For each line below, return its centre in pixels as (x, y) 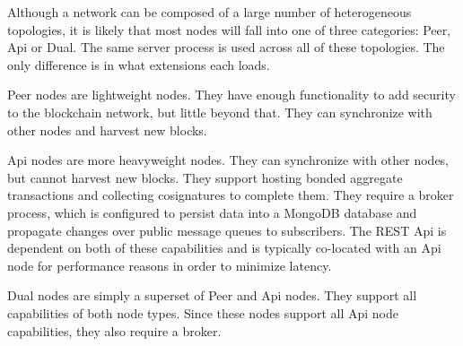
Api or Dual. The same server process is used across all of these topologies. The (226, 47)
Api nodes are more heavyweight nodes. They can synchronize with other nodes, (228, 160)
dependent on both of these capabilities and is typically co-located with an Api (224, 248)
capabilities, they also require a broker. (114, 330)
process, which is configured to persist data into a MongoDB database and (212, 212)
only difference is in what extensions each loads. (139, 64)
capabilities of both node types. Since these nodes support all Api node (203, 312)
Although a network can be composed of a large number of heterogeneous (210, 12)
